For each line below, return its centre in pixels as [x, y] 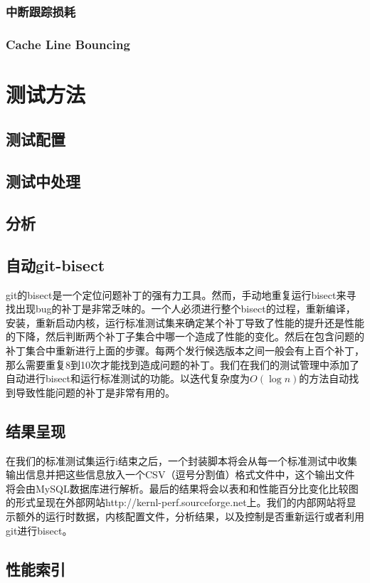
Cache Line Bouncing [68, 44]
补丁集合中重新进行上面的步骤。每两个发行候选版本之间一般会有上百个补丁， [185, 350]
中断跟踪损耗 [41, 11]
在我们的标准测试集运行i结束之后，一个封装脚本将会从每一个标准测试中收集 [181, 460]
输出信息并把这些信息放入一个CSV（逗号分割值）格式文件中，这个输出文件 [180, 474]
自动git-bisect [55, 264]
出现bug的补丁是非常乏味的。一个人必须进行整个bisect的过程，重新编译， [185, 309]
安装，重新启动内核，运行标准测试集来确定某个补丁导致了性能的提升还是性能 [185, 322]
